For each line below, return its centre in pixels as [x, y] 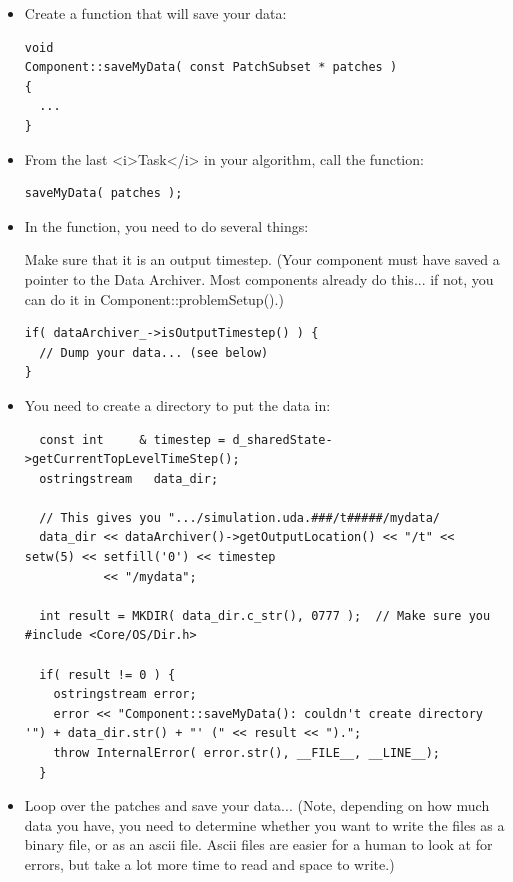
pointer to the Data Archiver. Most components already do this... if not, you [259, 278]
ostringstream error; [125, 694]
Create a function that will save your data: [155, 13]
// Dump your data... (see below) [154, 352]
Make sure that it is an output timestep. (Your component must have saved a [262, 259]
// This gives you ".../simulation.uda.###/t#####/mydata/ [240, 517]
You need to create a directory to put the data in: [177, 404]
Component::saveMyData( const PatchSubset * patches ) [211, 67]
